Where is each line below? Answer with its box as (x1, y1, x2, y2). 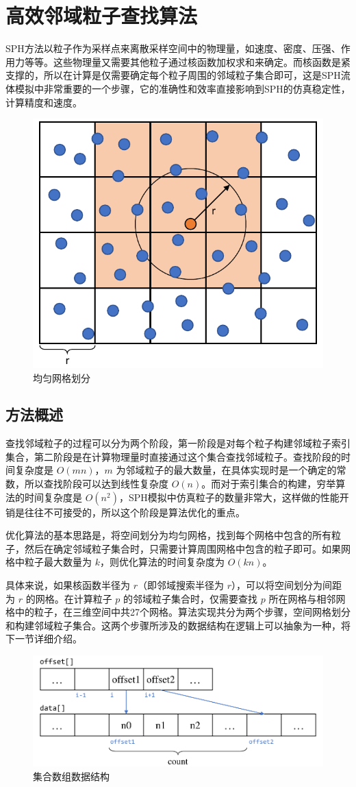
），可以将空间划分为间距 (231, 578, 342, 592)
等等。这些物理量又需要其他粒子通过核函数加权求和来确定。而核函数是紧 (24, 54, 351, 69)
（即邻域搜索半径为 (138, 578, 224, 592)
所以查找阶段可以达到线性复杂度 (24, 476, 168, 491)
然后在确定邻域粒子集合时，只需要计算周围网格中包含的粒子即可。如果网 (24, 541, 351, 555)
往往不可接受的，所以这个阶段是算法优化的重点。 (24, 505, 245, 519)
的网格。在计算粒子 (25, 591, 112, 605)
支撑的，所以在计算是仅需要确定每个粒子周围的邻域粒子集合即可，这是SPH (5, 68, 341, 82)
